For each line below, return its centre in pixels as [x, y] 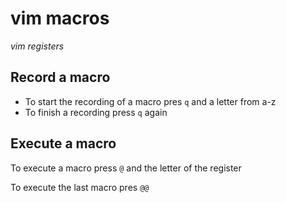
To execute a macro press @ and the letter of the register [126, 168]
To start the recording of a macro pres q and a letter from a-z [150, 101]
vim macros [60, 18]
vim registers [37, 46]
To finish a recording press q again [96, 112]
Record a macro [60, 77]
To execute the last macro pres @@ [80, 187]
